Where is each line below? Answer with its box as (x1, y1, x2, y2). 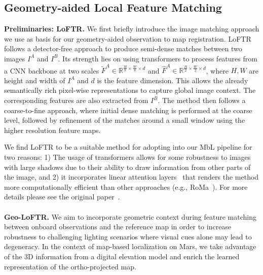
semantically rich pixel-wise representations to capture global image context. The (4, 85, 256, 95)
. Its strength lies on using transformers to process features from (58, 53, 257, 63)
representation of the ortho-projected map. (4, 261, 136, 271)
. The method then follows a (158, 95, 246, 106)
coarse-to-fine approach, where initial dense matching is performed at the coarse (4, 105, 252, 115)
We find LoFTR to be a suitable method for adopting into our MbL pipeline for (4, 142, 252, 152)
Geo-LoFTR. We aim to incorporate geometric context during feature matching (4, 211, 256, 222)
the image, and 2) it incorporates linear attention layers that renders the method (4, 171, 259, 182)
